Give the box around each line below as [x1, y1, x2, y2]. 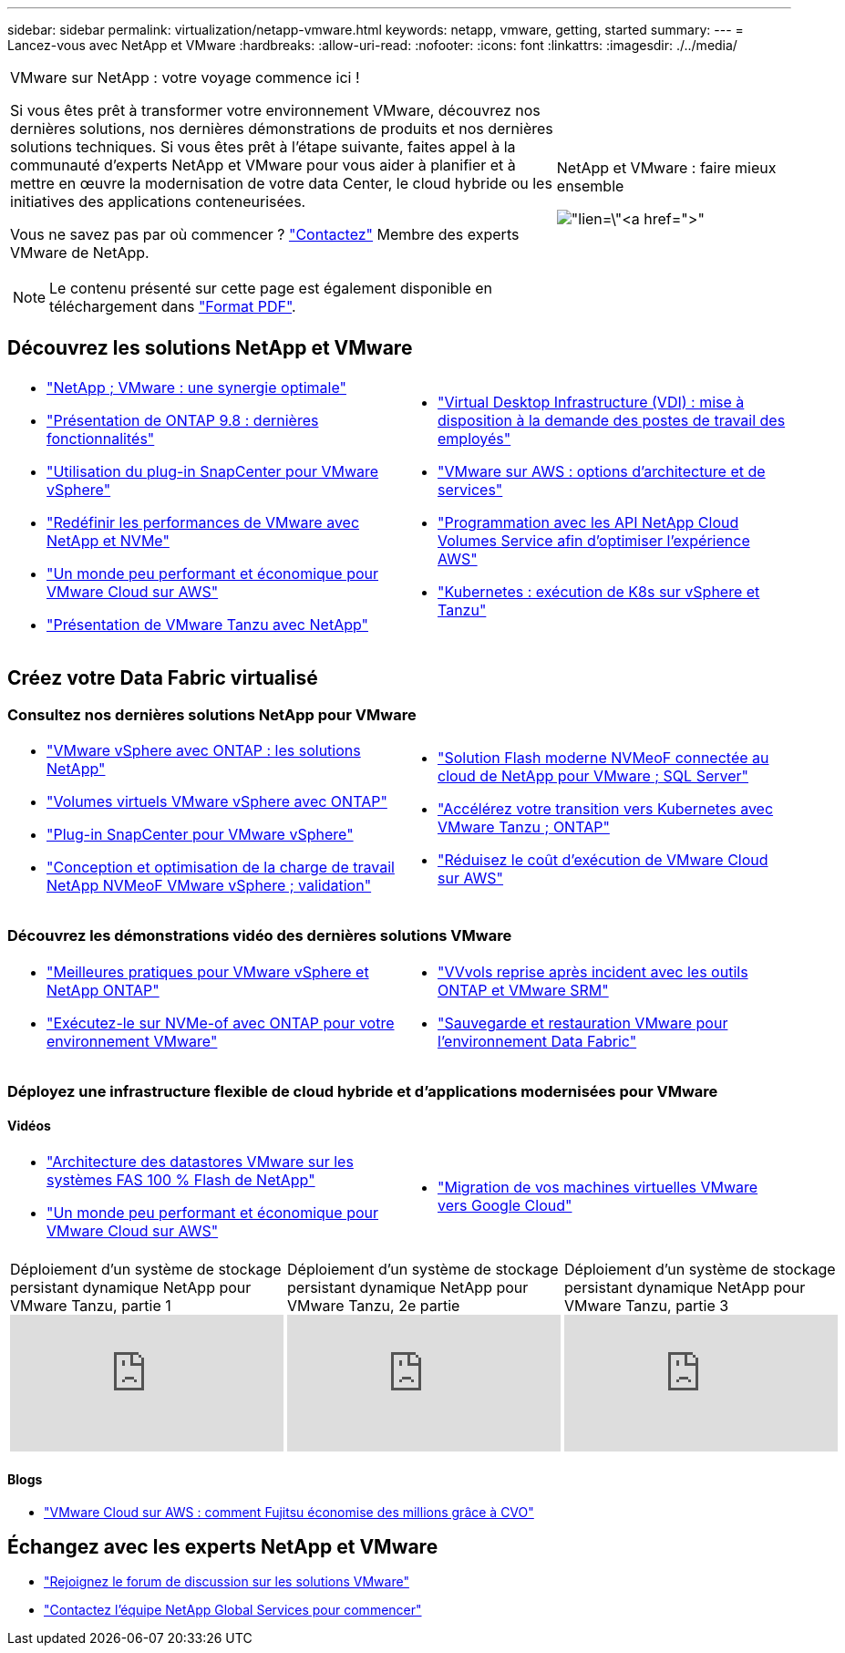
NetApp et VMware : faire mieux [556, 159, 777, 177]
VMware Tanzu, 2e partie [287, 1297, 460, 1316]
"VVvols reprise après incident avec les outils [438, 962, 748, 981]
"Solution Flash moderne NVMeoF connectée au [438, 749, 769, 768]
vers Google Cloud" [438, 1196, 572, 1215]
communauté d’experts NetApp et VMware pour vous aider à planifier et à [10, 156, 516, 174]
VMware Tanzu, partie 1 [10, 1297, 171, 1316]
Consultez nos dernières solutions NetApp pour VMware [7, 705, 417, 724]
